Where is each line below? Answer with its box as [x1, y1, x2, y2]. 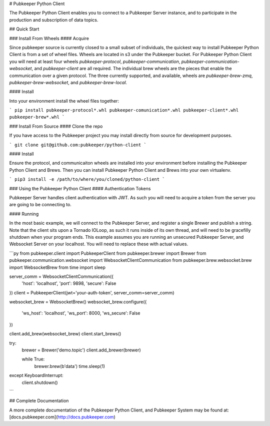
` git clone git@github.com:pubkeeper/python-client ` [9, 142, 147, 148]
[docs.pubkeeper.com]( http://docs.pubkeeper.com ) [9, 414, 116, 420]
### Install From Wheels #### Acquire [9, 35, 89, 41]
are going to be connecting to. [9, 202, 72, 208]
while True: [21, 356, 45, 362]
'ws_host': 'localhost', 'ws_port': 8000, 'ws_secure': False [21, 310, 140, 316]
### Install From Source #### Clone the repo [9, 123, 103, 129]
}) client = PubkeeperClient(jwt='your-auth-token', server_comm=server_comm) [9, 289, 174, 295]
